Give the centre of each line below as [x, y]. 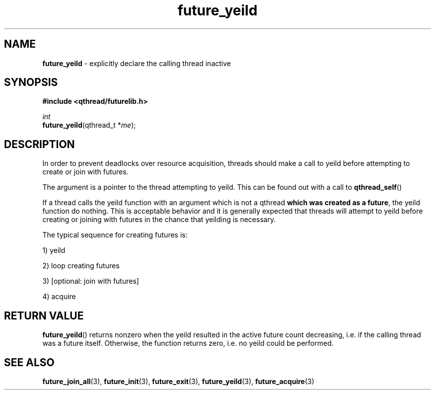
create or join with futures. [85, 172]
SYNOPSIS [31, 82]
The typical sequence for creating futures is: [115, 235]
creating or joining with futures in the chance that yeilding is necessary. [159, 220]
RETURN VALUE [44, 315]
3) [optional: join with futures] [91, 281]
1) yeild [54, 250]
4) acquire [59, 297]
